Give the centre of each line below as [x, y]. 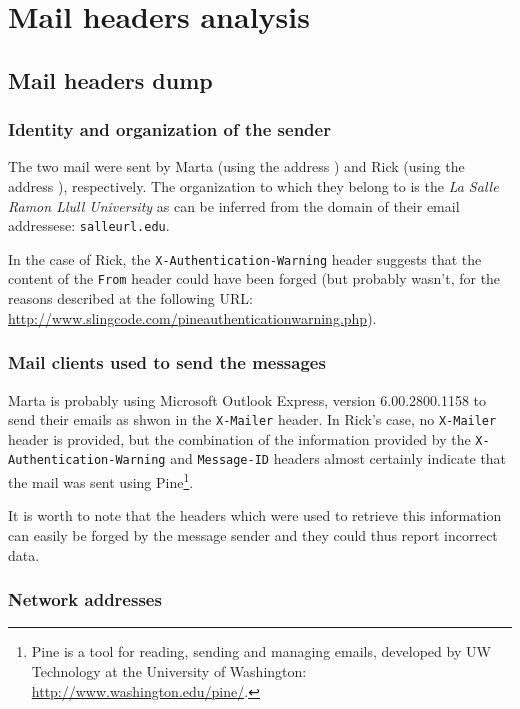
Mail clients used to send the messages [167, 362]
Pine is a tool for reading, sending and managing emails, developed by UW [261, 651]
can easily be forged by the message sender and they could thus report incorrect [253, 534]
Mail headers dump [110, 79]
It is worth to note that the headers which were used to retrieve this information [255, 515]
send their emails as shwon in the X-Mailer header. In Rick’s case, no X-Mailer [252, 419]
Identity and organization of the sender [169, 129]
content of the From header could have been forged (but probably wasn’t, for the [254, 278]
